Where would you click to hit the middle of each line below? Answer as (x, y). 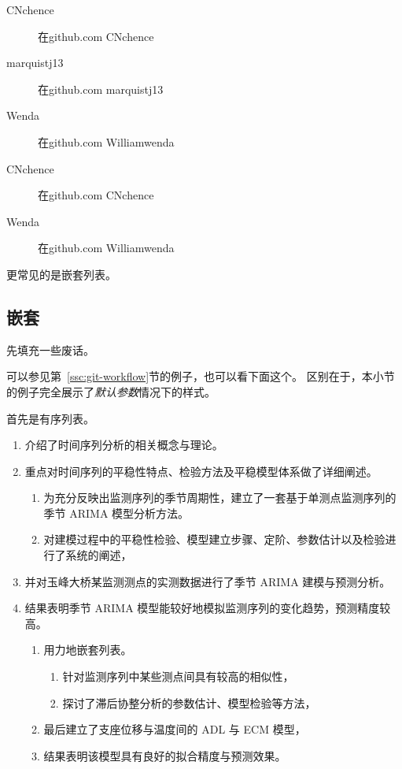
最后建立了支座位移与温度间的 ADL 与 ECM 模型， (175, 729)
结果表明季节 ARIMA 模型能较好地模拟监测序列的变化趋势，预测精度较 (208, 608)
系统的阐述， (99, 555)
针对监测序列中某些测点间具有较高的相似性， (178, 676)
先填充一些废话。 (50, 349)
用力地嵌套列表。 (88, 650)
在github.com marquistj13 (101, 89)
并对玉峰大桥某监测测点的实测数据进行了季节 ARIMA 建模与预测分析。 (208, 581)
